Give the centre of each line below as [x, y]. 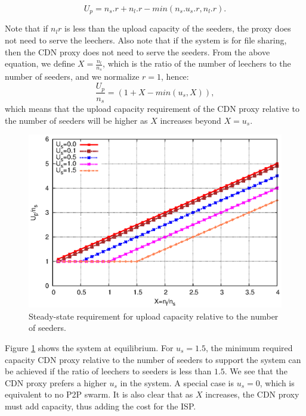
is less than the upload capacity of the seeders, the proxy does [178, 28]
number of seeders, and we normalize [72, 76]
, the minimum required [249, 347]
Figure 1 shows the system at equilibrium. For [89, 347]
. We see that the [256, 371]
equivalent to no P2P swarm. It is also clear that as [99, 394]
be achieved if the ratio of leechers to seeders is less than [108, 371]
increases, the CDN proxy [252, 394]
